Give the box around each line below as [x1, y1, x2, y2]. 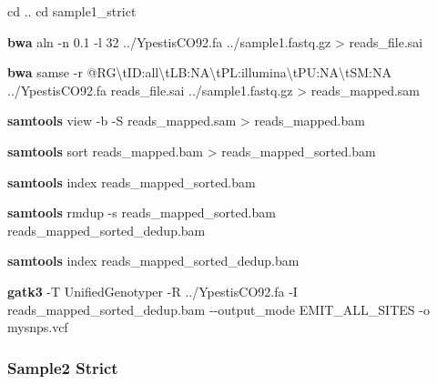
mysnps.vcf [7, 318, 68, 337]
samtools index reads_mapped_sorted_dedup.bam [7, 251, 300, 270]
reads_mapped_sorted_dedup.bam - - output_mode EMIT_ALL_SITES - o [7, 299, 430, 318]
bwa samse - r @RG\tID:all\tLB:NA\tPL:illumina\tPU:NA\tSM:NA [7, 63, 392, 82]
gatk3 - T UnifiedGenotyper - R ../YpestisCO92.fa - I [7, 281, 298, 300]
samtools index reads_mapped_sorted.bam [7, 172, 256, 191]
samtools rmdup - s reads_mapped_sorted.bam [7, 203, 276, 222]
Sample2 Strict [7, 356, 118, 379]
